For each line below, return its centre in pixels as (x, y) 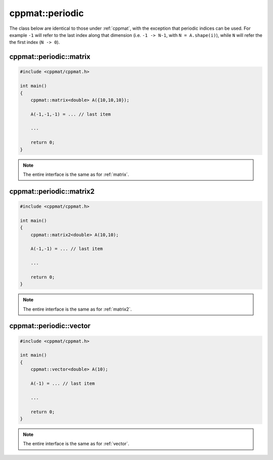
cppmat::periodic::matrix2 (52, 191)
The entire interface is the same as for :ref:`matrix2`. (77, 309)
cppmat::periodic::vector (50, 326)
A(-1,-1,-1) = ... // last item (71, 114)
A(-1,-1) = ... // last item (67, 249)
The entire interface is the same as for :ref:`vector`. (76, 444)
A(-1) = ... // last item (63, 384)
